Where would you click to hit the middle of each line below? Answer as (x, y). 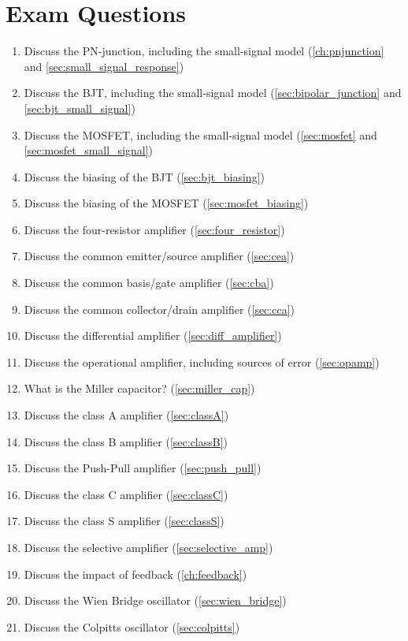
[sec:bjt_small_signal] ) (80, 108)
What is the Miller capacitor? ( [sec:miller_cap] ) (139, 388)
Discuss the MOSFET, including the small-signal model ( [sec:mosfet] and (200, 134)
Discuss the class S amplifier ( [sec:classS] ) (124, 521)
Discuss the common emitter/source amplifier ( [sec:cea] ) (159, 256)
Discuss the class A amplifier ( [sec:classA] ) (126, 415)
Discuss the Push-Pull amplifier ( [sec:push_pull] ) (143, 468)
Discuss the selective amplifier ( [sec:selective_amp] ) (148, 547)
